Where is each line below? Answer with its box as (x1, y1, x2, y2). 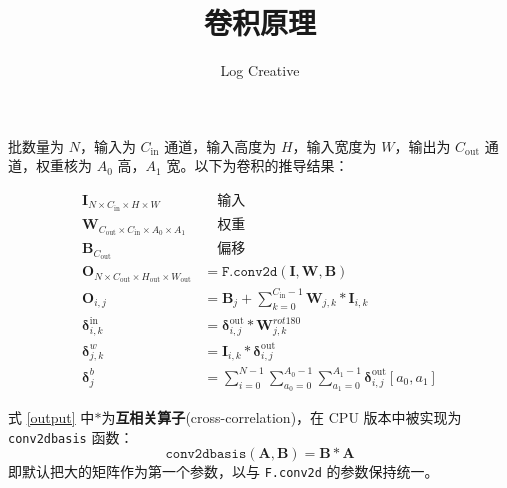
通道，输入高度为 (164, 135, 277, 156)
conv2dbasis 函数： (8, 426, 134, 447)
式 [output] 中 (8, 407, 95, 427)
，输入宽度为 (292, 135, 377, 156)
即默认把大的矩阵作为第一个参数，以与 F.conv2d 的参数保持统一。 (8, 461, 439, 482)
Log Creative (220, 60, 300, 81)
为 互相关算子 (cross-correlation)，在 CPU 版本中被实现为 (101, 407, 462, 427)
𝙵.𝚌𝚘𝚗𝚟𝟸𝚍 (221, 265, 278, 280)
